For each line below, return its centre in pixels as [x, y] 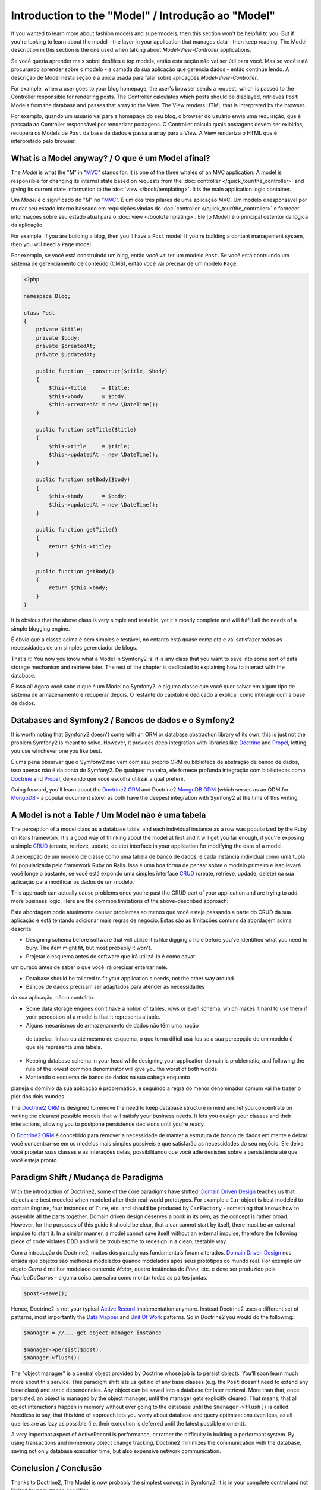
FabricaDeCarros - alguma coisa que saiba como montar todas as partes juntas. [109, 1277]
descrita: [22, 929]
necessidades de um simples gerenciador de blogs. [74, 648]
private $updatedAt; [66, 354]
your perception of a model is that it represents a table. [93, 1017]
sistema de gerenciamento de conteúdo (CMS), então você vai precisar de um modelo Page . [124, 264]
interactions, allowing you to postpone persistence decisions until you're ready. [108, 1124]
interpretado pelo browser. [44, 141]
